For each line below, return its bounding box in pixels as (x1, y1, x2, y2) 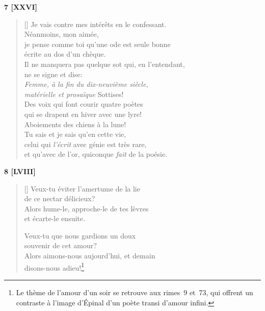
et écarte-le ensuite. (24, 213, 85, 224)
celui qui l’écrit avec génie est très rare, (24, 138, 147, 149)
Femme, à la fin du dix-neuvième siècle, (24, 79, 148, 89)
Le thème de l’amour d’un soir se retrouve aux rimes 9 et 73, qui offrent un (16, 286, 253, 297)
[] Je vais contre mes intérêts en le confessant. (24, 18, 167, 29)
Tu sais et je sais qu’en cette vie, (24, 129, 126, 139)
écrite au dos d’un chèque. (24, 49, 106, 59)
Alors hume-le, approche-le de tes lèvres (24, 203, 149, 213)
